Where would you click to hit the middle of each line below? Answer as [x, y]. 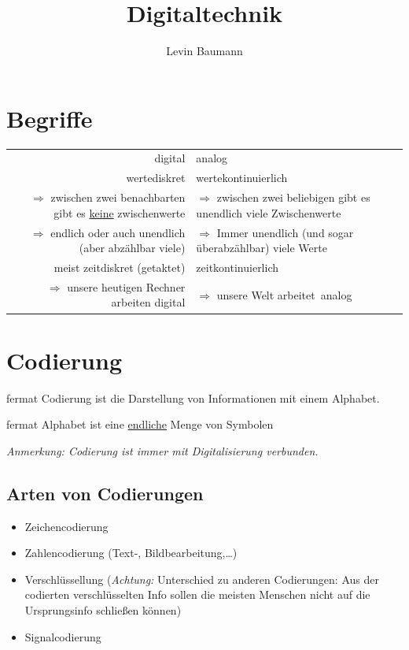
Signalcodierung [63, 636]
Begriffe [50, 118]
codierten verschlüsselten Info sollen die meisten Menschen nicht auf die [197, 594]
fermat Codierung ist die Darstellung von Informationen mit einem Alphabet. [193, 397]
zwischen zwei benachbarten [118, 197]
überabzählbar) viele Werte [262, 248]
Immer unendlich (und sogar [285, 232]
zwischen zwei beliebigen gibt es [293, 197]
